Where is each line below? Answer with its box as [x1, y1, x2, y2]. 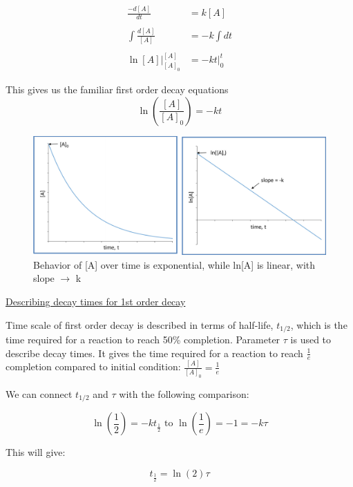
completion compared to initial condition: [6, 359, 181, 374]
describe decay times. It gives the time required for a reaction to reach [6, 345, 303, 360]
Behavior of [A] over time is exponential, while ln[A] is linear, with [33, 257, 316, 271]
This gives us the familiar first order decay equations [6, 82, 229, 97]
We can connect [6, 387, 73, 401]
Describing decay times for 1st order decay [6, 294, 186, 308]
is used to [290, 332, 332, 346]
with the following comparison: [119, 387, 249, 401]
